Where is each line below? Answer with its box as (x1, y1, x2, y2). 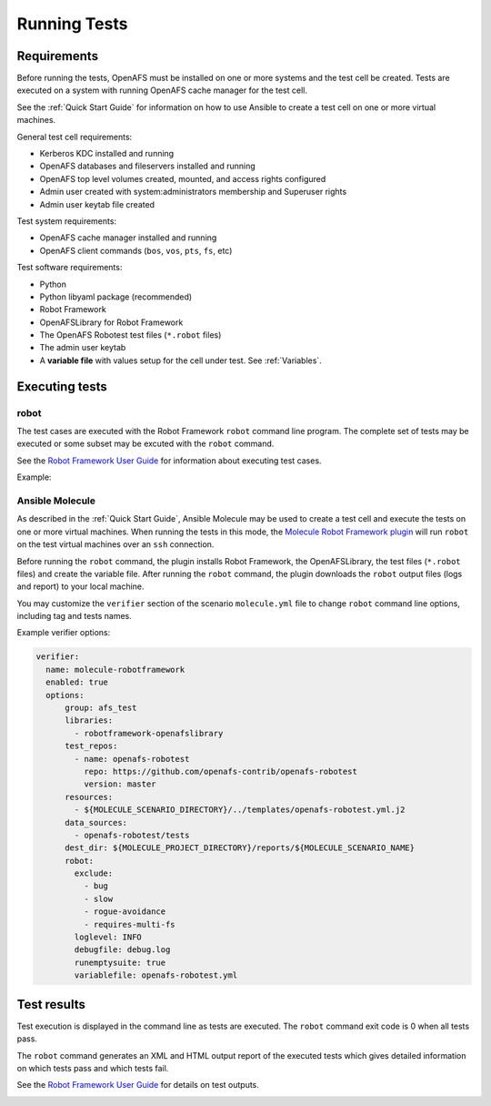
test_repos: (65, 741, 118, 751)
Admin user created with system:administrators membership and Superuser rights (39, 187, 347, 198)
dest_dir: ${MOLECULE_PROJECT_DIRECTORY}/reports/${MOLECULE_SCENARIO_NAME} (65, 843, 416, 853)
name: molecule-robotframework (45, 665, 185, 675)
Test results (16, 997, 85, 1012)
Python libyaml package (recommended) (39, 291, 193, 302)
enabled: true (45, 677, 109, 687)
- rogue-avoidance (83, 907, 166, 917)
